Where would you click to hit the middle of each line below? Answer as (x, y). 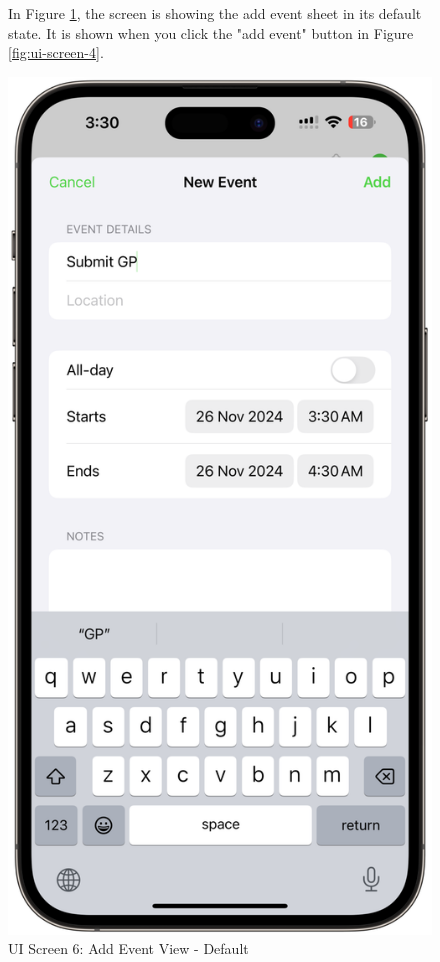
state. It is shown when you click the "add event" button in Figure (211, 32)
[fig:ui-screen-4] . (56, 52)
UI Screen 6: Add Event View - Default (128, 948)
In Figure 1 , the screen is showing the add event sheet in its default (215, 13)
